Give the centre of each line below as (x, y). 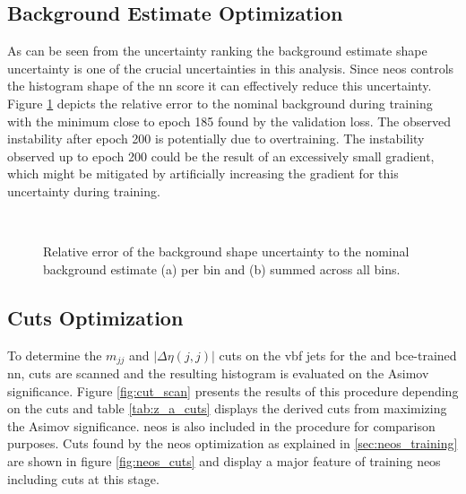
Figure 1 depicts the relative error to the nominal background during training (220, 103)
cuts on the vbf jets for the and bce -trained (338, 355)
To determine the (55, 355)
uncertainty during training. (84, 191)
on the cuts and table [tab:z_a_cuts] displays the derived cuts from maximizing (227, 408)
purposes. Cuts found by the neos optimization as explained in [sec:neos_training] (233, 443)
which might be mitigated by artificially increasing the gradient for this (203, 173)
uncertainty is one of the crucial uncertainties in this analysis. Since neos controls (231, 68)
